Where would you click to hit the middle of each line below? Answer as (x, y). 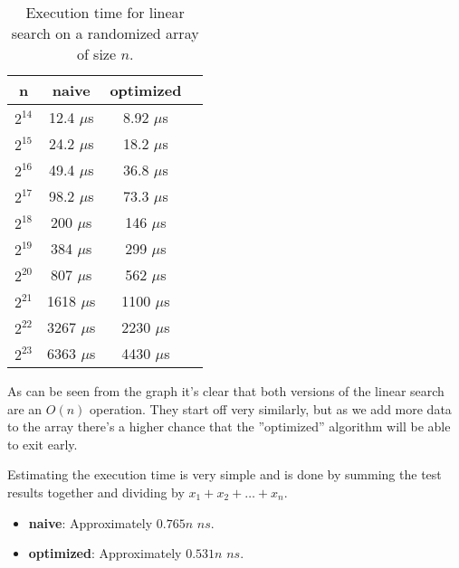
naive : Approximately (91, 522)
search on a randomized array (105, 33)
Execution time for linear (105, 12)
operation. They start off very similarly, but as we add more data (271, 408)
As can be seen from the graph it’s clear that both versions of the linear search (226, 391)
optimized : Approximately (105, 553)
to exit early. (43, 444)
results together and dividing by (96, 492)
